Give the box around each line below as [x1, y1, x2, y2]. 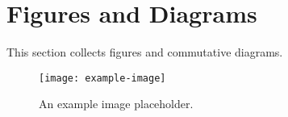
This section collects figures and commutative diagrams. [6, 44, 283, 61]
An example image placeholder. [39, 95, 194, 112]
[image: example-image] [39, 72, 166, 84]
